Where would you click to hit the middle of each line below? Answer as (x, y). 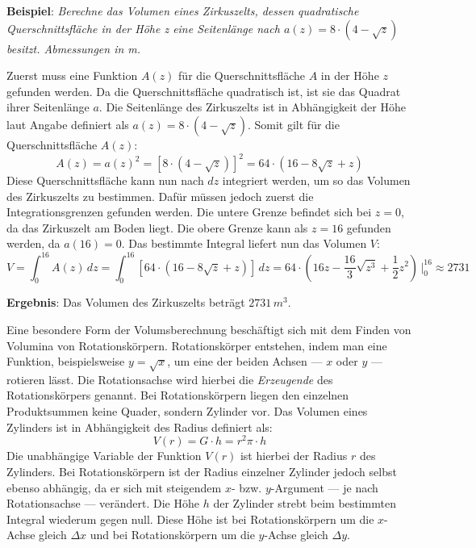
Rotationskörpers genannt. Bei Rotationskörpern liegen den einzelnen (178, 395)
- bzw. (246, 487)
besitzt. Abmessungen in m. (74, 48)
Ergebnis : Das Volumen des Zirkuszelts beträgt (126, 302)
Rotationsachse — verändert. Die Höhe (103, 503)
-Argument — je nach (324, 487)
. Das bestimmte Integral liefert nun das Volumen (244, 243)
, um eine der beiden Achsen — (245, 361)
